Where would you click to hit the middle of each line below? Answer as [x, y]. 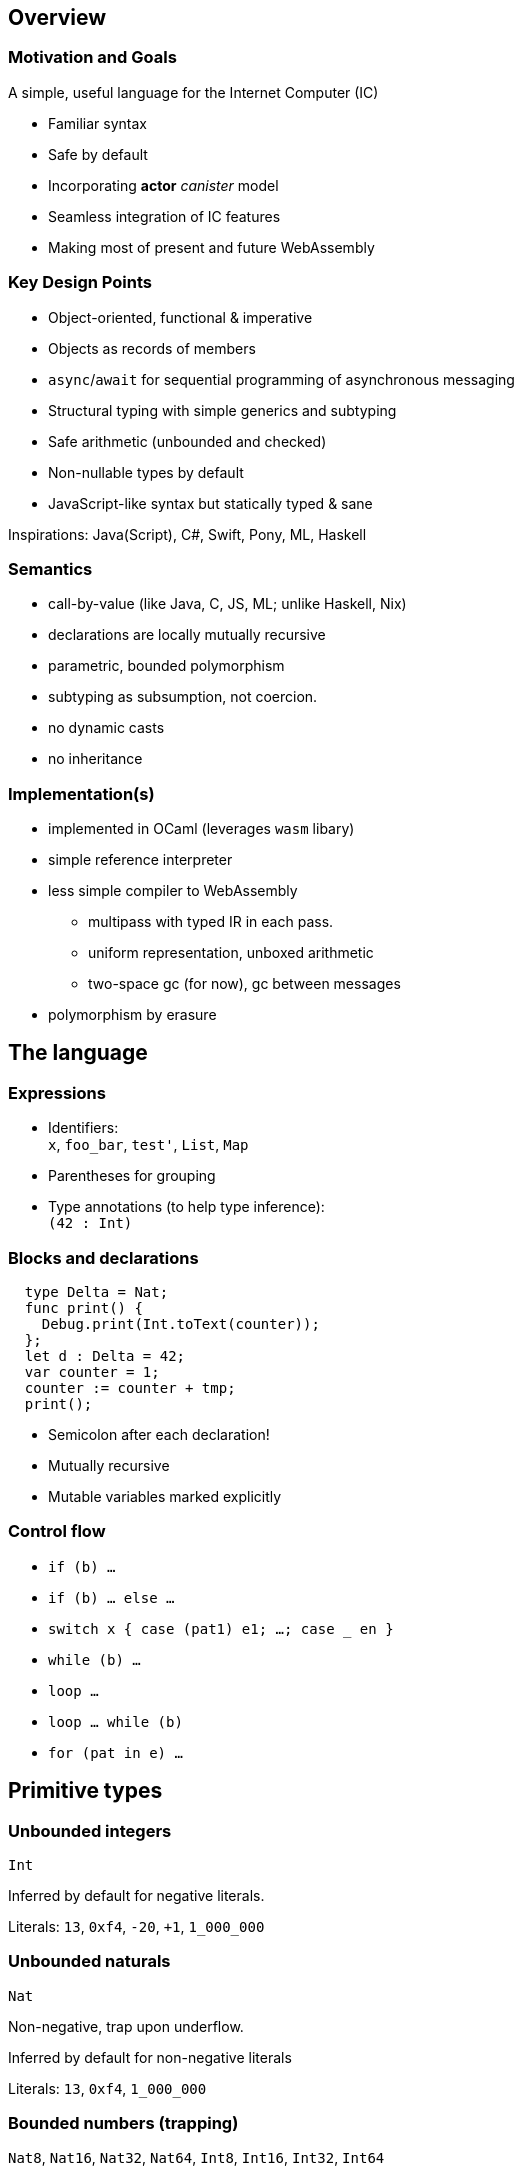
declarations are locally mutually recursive [187, 635]
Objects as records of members [152, 348]
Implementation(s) [81, 793]
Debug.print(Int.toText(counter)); [180, 1324]
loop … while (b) [115, 1721]
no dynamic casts [106, 728]
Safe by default [98, 154]
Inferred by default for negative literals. [136, 1895]
